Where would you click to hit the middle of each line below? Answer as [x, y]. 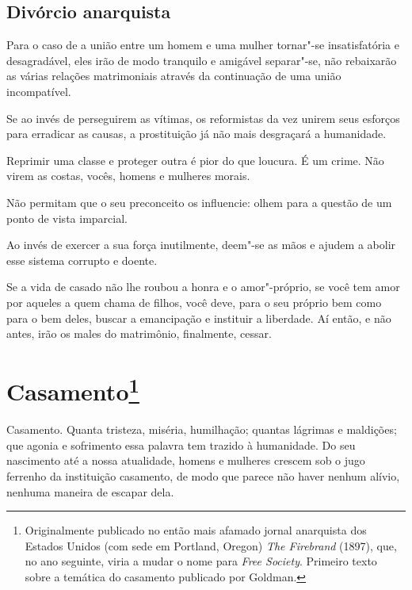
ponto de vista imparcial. [67, 218]
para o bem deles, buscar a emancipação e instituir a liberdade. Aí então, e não [199, 318]
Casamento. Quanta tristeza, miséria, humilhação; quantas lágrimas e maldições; [202, 429]
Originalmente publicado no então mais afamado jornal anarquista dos [196, 530]
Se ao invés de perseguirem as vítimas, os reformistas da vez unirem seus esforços [203, 118]
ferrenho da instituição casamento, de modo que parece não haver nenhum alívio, [203, 475]
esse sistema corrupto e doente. [82, 260]
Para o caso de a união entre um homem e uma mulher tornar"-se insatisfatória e [203, 45]
